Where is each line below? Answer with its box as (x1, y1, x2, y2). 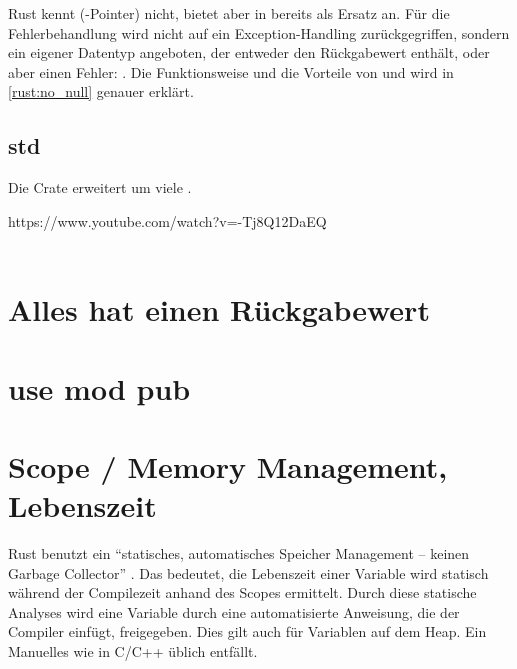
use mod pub (8, 367, 191, 408)
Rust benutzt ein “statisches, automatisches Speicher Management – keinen (8, 543, 470, 564)
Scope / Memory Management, (8, 445, 448, 486)
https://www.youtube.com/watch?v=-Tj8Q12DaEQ (8, 210, 327, 231)
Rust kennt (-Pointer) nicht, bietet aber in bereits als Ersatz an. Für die (8, 3, 450, 23)
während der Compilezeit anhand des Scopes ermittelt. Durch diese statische (8, 582, 477, 603)
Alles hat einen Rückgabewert (8, 289, 430, 330)
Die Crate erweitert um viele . (8, 177, 192, 198)
